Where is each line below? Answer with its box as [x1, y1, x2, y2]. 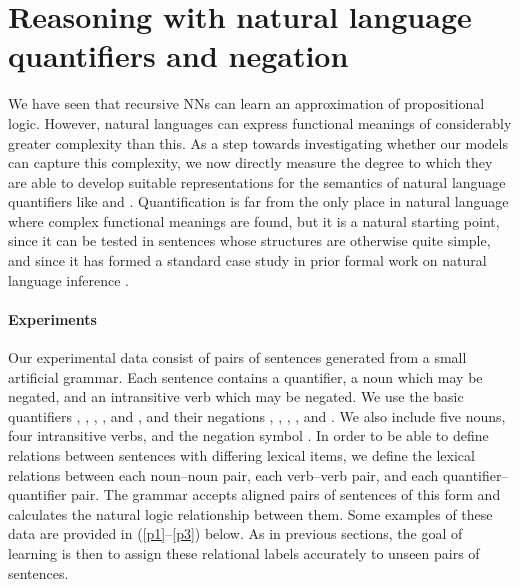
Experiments [8, 308, 97, 329]
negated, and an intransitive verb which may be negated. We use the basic [8, 386, 464, 407]
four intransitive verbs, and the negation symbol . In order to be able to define [8, 425, 489, 446]
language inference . [8, 269, 130, 290]
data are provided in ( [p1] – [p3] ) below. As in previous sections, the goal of [8, 523, 463, 544]
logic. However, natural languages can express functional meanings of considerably [8, 112, 512, 133]
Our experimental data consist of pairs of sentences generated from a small [8, 347, 467, 368]
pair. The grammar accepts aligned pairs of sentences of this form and [71, 484, 501, 505]
